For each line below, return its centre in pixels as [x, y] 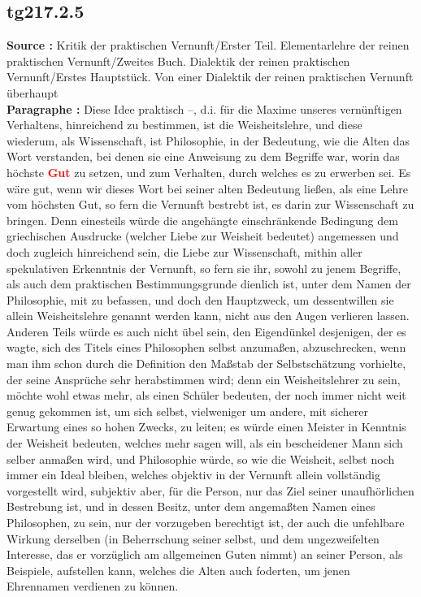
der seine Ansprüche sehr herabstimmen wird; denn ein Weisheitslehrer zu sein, [204, 379]
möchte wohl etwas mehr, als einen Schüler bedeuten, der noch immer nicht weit [206, 395]
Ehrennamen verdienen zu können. [93, 586]
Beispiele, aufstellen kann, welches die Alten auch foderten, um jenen [178, 570]
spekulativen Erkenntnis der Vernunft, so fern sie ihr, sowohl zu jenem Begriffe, [204, 268]
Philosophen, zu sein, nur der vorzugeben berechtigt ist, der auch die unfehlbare [206, 523]
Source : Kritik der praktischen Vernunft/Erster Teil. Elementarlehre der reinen [208, 45]
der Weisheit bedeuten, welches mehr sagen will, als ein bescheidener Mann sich [205, 443]
